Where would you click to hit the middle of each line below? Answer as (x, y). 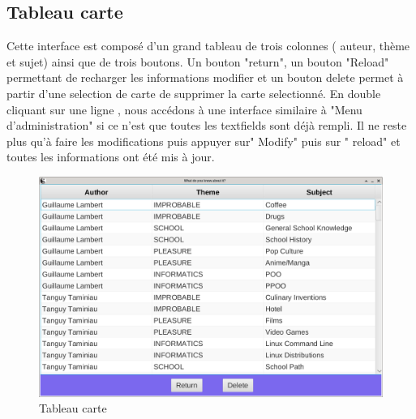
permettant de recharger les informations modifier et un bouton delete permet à (205, 77)
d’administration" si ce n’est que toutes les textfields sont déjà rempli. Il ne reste (207, 125)
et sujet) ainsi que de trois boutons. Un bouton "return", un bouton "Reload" (198, 61)
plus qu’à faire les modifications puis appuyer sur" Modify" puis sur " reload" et (204, 141)
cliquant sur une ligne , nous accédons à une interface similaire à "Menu (184, 109)
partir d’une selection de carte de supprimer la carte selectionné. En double (194, 93)
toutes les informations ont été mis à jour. (111, 157)
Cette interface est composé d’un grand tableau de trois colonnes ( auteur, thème (208, 46)
